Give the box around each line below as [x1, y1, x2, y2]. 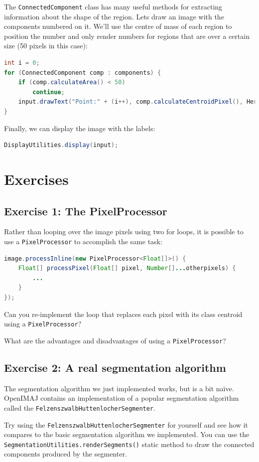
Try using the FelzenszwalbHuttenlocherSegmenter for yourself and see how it [4, 419, 248, 430]
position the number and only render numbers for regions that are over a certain [4, 30, 250, 41]
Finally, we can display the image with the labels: [4, 123, 155, 133]
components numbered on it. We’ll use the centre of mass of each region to [4, 21, 232, 31]
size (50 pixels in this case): [4, 40, 88, 51]
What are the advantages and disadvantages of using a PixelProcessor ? [4, 335, 226, 345]
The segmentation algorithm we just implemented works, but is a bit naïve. [4, 383, 234, 393]
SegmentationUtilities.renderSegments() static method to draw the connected [4, 439, 255, 449]
